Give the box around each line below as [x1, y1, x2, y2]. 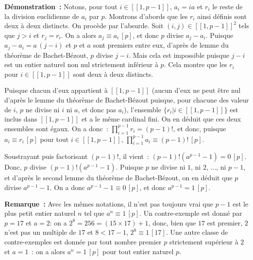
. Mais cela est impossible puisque [129, 50, 230, 60]
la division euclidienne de [4, 11, 79, 21]
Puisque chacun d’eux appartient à [4, 85, 108, 95]
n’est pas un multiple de [4, 227, 76, 237]
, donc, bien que [148, 217, 196, 227]
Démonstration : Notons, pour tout [4, 1, 118, 11]
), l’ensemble [124, 104, 161, 114]
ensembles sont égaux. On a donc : [4, 123, 108, 133]
